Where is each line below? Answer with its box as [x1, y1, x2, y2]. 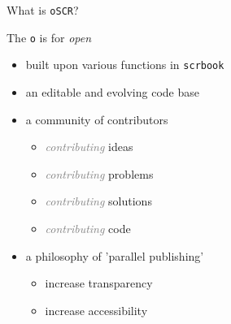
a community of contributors [25, 110, 168, 127]
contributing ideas [45, 138, 133, 155]
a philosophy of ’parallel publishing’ [25, 247, 204, 264]
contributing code [45, 219, 131, 236]
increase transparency [45, 274, 153, 292]
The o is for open [7, 28, 92, 45]
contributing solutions [45, 192, 152, 210]
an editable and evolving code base [25, 83, 199, 100]
